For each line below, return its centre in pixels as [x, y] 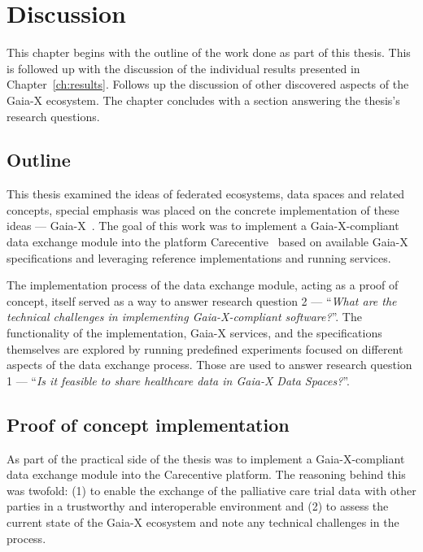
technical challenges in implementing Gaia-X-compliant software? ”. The [184, 317]
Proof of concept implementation [148, 424]
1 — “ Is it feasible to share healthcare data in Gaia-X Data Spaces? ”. [178, 380]
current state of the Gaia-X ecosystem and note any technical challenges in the [203, 522]
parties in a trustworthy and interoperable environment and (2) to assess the [198, 506]
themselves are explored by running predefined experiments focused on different [205, 348]
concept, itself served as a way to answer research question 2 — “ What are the [202, 300]
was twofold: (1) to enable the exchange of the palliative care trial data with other [211, 490]
